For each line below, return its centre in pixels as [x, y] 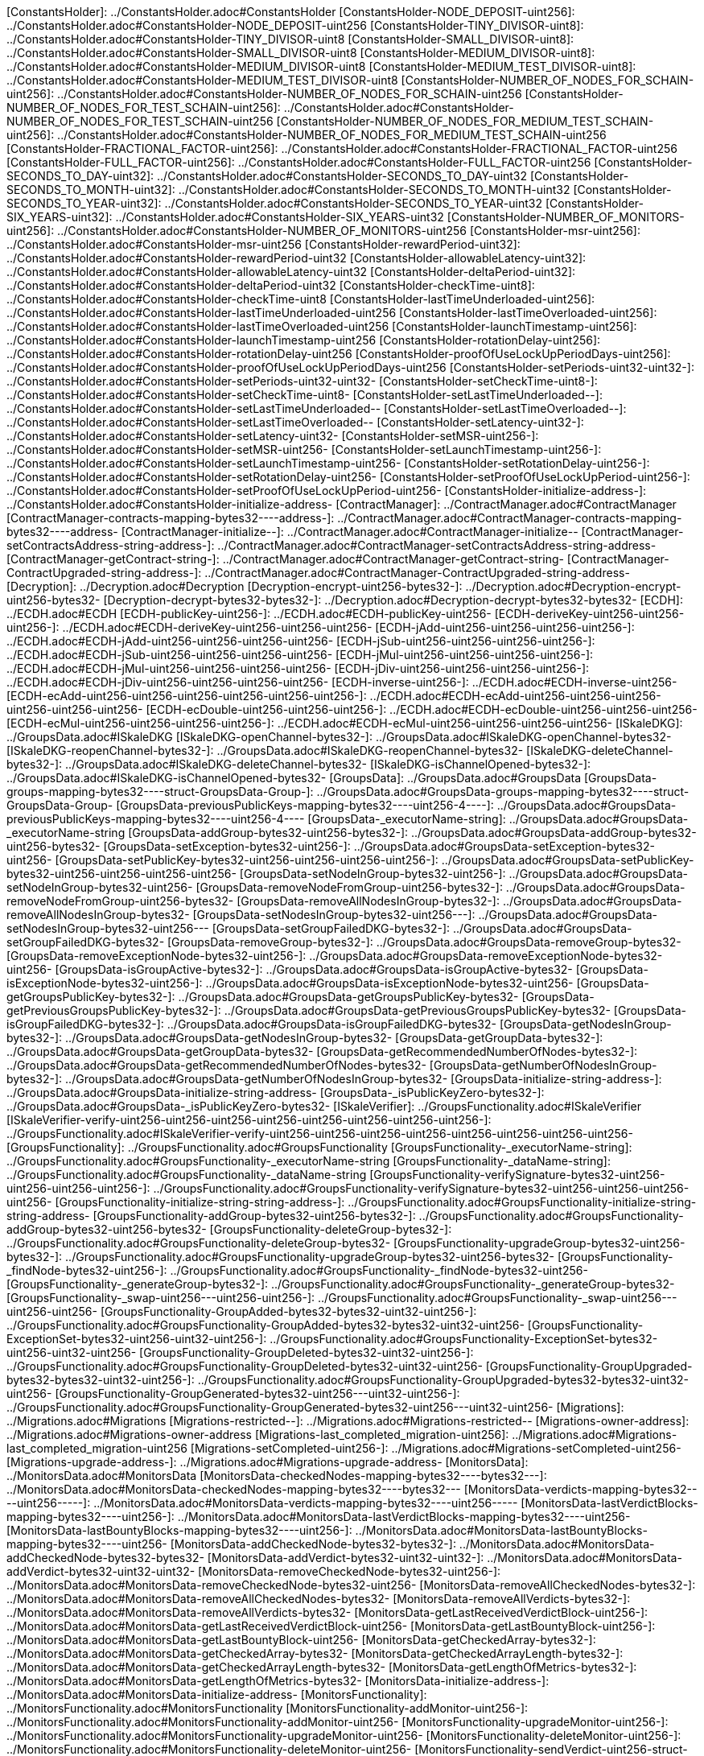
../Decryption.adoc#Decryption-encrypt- [573, 586]
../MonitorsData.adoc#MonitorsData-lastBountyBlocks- [501, 1530]
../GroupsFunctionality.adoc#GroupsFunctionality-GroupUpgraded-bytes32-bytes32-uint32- [443, 1380]
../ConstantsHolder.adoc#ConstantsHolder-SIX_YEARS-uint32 [280, 217]
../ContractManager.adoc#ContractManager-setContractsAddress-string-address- [437, 545]
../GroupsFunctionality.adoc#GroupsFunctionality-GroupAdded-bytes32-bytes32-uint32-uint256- [266, 1325]
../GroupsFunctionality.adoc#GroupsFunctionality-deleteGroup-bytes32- [199, 1243]
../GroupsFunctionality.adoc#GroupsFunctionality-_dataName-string [187, 1175]
